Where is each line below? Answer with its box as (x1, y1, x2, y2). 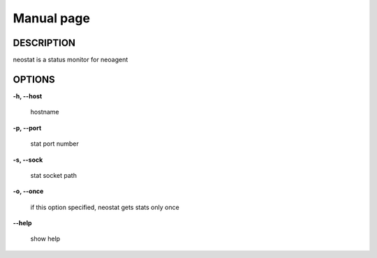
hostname (30, 108, 59, 116)
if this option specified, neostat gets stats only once (30, 203, 179, 211)
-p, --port (13, 123, 42, 132)
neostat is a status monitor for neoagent (13, 56, 128, 64)
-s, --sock (13, 155, 43, 164)
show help (30, 234, 61, 243)
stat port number (30, 139, 80, 148)
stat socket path (30, 171, 77, 179)
